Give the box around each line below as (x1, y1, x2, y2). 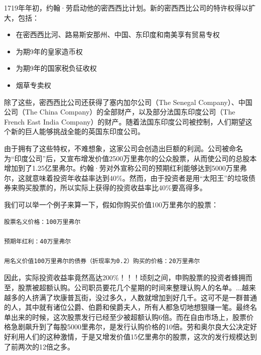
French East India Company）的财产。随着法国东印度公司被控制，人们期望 (4, 116, 245, 127)
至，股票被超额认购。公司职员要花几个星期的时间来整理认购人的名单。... (4, 282, 242, 293)
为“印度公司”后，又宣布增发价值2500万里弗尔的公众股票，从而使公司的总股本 (4, 153, 257, 163)
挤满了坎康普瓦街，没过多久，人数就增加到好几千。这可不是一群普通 (32, 292, 257, 302)
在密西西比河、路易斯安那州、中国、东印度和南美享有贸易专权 (16, 29, 220, 40)
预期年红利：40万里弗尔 (4, 238, 71, 245)
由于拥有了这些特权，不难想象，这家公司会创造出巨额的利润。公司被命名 (4, 143, 243, 153)
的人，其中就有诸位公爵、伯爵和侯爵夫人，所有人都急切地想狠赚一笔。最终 (4, 302, 250, 312)
